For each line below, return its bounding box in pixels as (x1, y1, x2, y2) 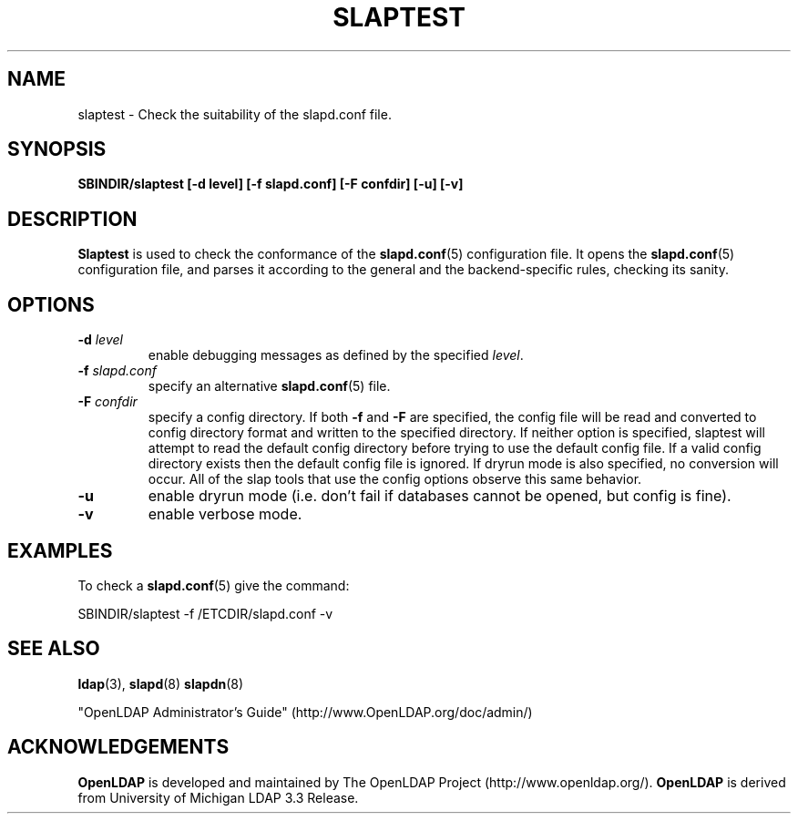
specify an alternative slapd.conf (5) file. (148, 378, 391, 395)
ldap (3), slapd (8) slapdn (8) (77, 675, 244, 692)
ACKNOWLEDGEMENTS (7, 735, 230, 759)
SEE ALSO (7, 637, 100, 661)
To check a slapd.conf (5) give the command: (77, 577, 350, 593)
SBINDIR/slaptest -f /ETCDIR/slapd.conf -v (77, 605, 333, 621)
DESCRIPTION (7, 207, 138, 231)
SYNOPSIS (7, 138, 107, 161)
